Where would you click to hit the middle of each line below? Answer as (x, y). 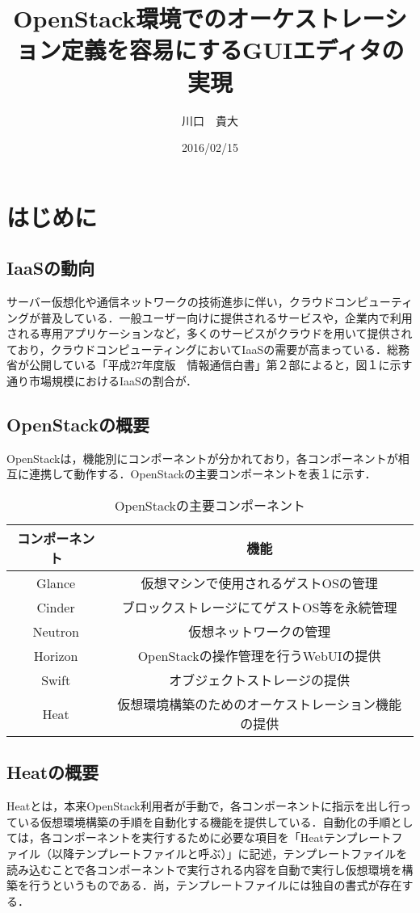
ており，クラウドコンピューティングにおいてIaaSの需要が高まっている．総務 (208, 349)
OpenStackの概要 (78, 425)
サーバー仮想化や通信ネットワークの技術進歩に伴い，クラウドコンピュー (199, 302)
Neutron (56, 631)
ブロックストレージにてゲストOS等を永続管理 (259, 608)
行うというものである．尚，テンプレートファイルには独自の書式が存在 (215, 885)
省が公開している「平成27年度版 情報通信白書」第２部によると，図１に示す (210, 365)
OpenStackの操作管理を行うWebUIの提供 (259, 656)
